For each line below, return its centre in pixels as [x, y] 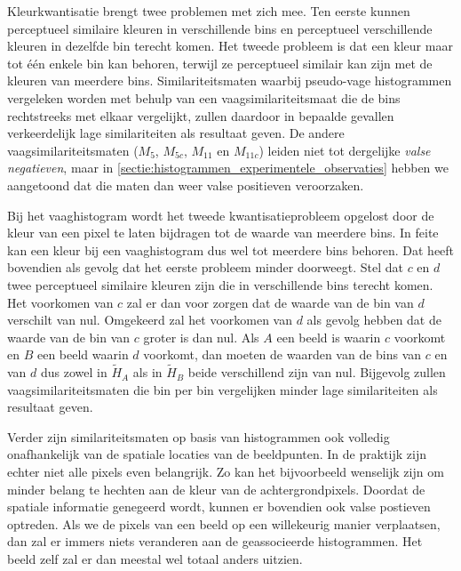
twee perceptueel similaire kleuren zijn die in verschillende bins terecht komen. [220, 284]
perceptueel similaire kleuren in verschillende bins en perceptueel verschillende [220, 28]
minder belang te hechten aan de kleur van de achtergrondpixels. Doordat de [216, 489]
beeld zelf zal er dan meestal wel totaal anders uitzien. [155, 559]
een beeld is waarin [329, 337]
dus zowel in [74, 372]
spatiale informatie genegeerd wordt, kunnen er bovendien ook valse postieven [219, 507]
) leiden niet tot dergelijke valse [345, 150]
